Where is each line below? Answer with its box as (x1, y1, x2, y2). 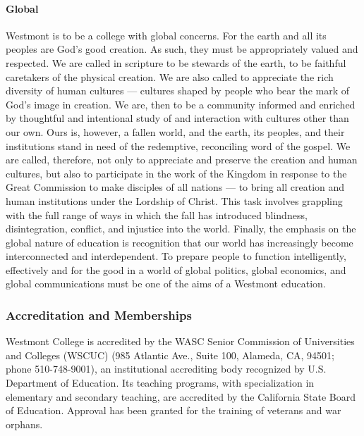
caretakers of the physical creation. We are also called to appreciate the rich (6, 69, 334, 84)
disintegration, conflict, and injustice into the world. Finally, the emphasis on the (6, 221, 356, 236)
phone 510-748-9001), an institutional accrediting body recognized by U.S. (6, 361, 327, 376)
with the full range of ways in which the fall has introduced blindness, (6, 207, 308, 222)
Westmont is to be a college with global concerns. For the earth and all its (6, 27, 327, 42)
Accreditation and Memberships (6, 306, 192, 323)
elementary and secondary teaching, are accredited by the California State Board (6, 389, 356, 404)
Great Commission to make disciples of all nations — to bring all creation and (6, 180, 345, 194)
